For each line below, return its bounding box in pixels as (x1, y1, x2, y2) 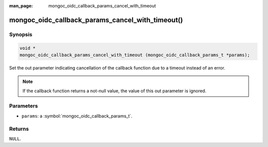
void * (19, 45, 36, 51)
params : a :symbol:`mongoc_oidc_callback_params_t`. (21, 113, 133, 119)
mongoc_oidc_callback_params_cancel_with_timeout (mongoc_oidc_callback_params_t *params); (19, 52, 250, 58)
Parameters (9, 102, 38, 109)
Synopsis (9, 31, 32, 38)
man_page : (9, 3, 33, 8)
